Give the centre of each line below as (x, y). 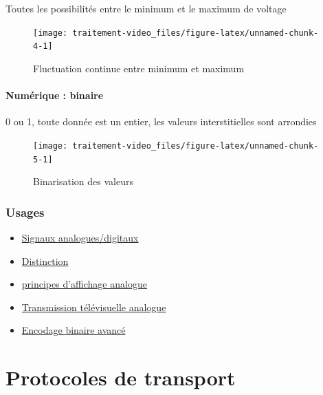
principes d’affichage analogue (84, 284)
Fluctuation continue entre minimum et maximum (139, 68)
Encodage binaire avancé (74, 330)
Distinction (45, 260)
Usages (25, 212)
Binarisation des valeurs (83, 181)
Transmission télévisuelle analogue (94, 307)
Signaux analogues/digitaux (80, 238)
